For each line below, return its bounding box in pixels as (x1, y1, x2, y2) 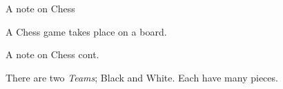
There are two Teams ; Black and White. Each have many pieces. (6, 70, 278, 84)
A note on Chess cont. (6, 47, 99, 62)
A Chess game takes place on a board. (6, 24, 167, 38)
